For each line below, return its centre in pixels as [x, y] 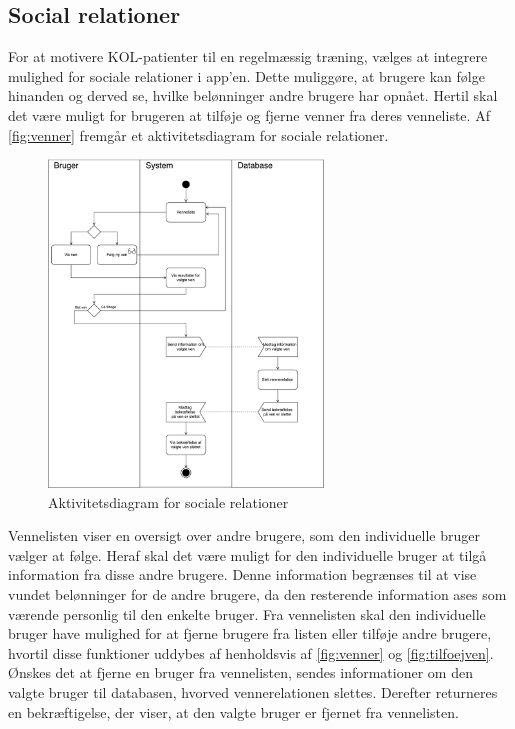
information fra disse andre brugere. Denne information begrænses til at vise [242, 574]
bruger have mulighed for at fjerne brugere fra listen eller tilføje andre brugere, [250, 633]
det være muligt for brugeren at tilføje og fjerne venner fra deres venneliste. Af [249, 114]
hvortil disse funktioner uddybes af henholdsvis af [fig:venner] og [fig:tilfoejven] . [251, 652]
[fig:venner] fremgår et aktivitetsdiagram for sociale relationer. [198, 134]
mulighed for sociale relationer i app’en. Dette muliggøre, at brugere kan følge [246, 75]
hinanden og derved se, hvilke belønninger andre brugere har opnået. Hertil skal [253, 95]
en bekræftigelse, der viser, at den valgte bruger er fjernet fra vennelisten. [233, 711]
